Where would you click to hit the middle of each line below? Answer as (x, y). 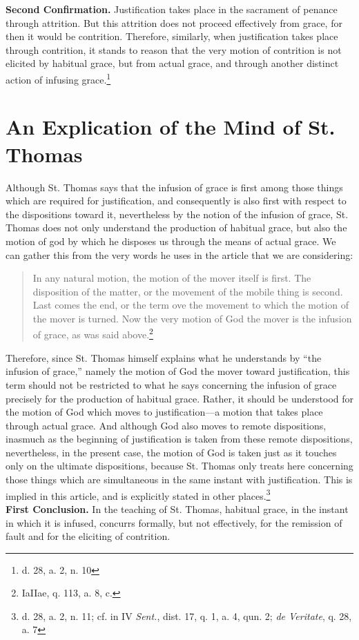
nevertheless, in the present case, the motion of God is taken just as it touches (171, 452)
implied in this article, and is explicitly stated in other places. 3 (138, 494)
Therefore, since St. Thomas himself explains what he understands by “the (164, 357)
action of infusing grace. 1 (58, 78)
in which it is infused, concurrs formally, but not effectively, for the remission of (174, 522)
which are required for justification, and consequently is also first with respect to (176, 201)
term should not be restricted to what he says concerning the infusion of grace (171, 384)
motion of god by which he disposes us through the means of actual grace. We (171, 241)
